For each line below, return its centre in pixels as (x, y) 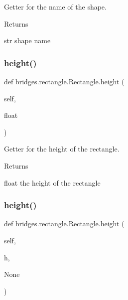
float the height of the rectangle (52, 182)
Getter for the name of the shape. (55, 7)
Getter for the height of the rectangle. (62, 149)
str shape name (27, 40)
